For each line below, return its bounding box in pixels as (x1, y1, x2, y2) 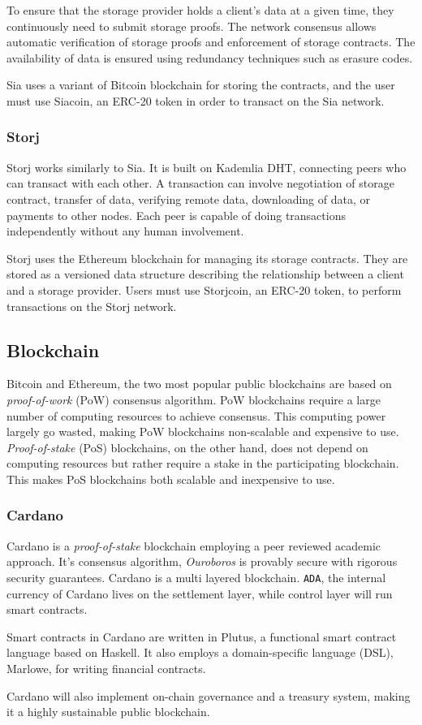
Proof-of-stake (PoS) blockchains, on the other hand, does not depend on (6, 438, 368, 455)
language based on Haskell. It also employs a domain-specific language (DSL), (6, 644, 394, 661)
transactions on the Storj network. (6, 297, 177, 314)
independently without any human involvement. (6, 222, 244, 240)
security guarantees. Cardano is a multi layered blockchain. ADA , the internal (6, 568, 386, 585)
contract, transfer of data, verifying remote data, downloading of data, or (6, 190, 370, 207)
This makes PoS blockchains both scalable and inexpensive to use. (6, 470, 335, 487)
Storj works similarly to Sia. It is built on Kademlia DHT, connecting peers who (6, 158, 407, 175)
